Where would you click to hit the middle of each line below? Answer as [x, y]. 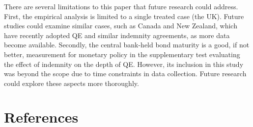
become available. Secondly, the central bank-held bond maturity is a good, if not [127, 45]
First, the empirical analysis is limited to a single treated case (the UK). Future [124, 16]
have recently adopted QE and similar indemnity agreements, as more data [117, 35]
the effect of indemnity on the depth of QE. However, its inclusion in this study [124, 64]
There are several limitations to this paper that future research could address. [121, 6]
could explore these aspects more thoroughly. [71, 83]
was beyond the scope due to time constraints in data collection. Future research [125, 74]
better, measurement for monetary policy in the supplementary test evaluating [122, 54]
